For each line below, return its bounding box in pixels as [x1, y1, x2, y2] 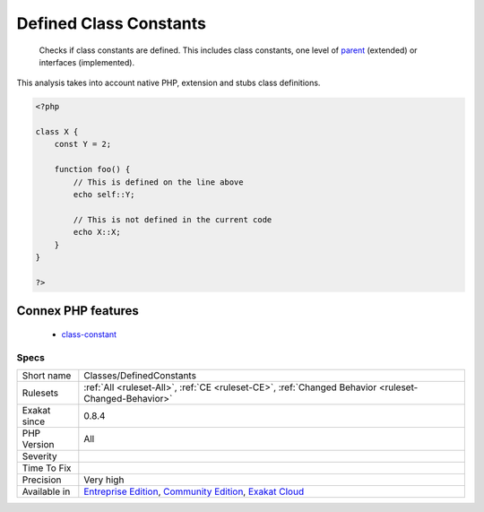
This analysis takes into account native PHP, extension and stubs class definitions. [16, 77, 321, 89]
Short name [22, 369, 72, 381]
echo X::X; [73, 227, 121, 238]
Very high [83, 473, 125, 486]
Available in [22, 485, 71, 498]
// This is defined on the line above [73, 177, 244, 187]
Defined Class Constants [16, 13, 206, 33]
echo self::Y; [73, 189, 135, 200]
